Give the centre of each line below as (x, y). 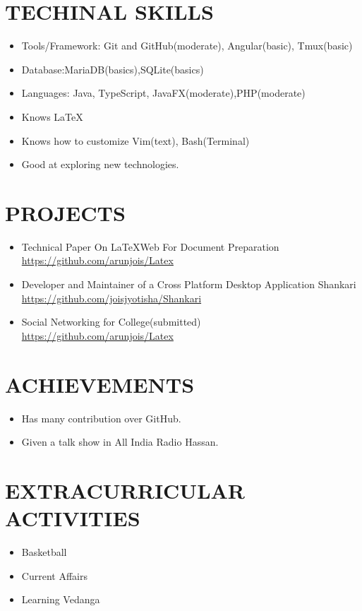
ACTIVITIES (73, 518)
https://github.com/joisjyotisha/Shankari (111, 298)
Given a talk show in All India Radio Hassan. (120, 442)
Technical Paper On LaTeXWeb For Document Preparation (150, 246)
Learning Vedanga (61, 599)
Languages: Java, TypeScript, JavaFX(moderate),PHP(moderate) (163, 93)
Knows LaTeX (52, 116)
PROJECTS (65, 212)
